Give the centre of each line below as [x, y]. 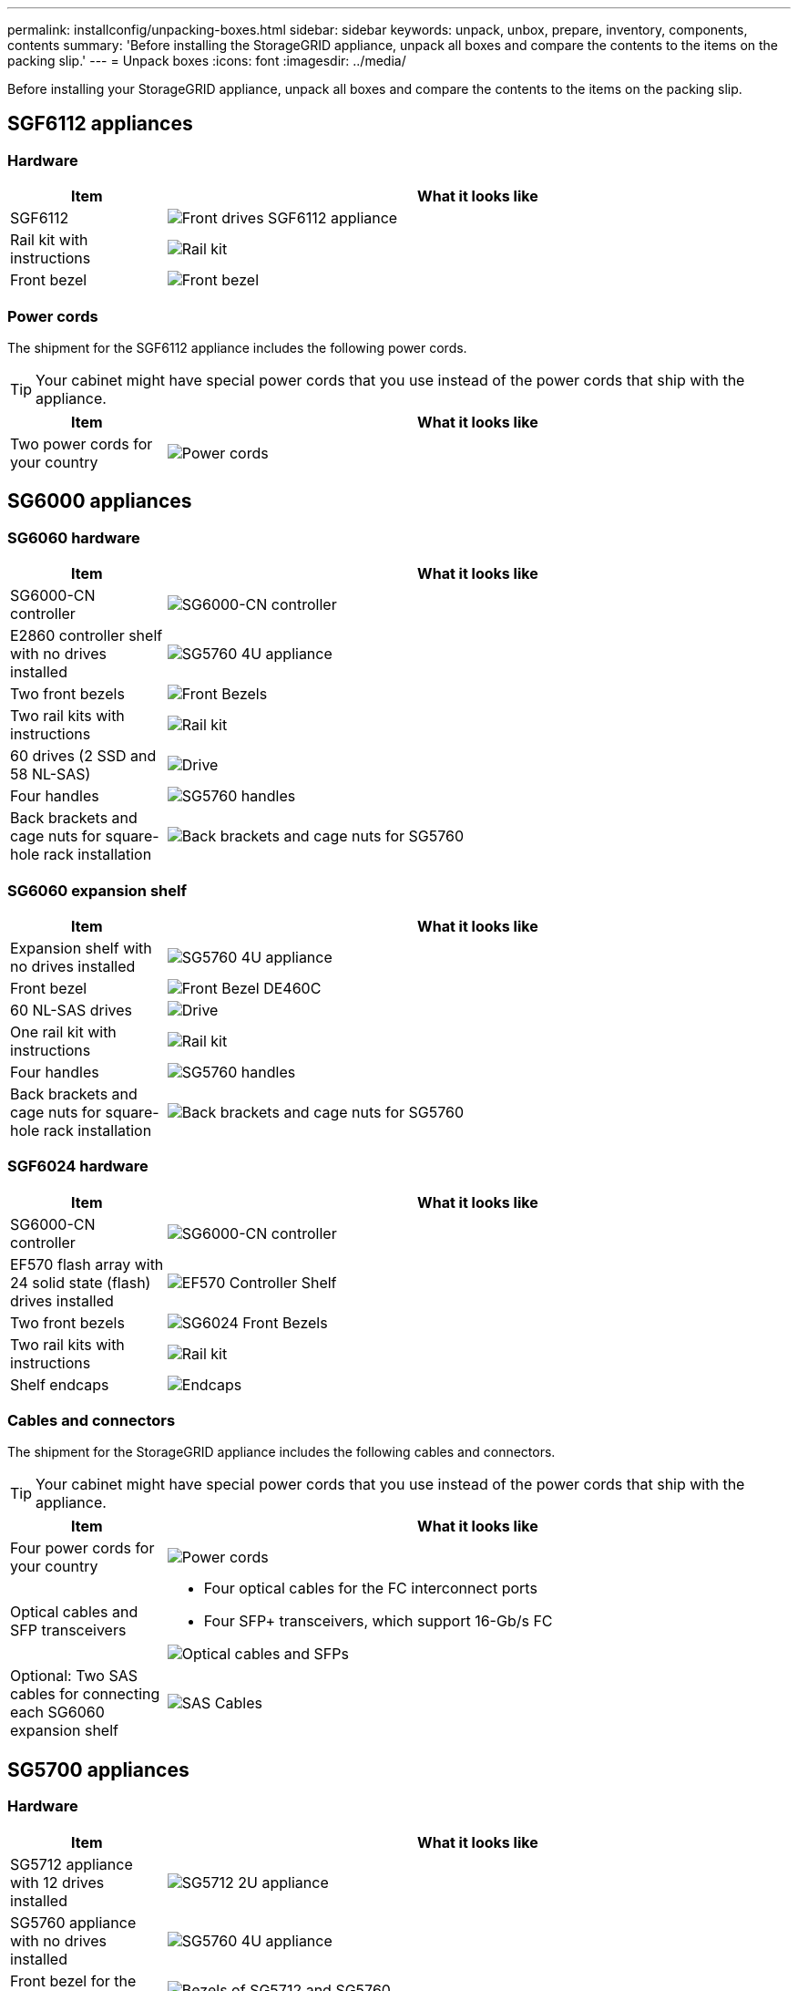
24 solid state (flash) [81, 1282]
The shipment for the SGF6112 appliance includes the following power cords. [237, 347]
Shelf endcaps [60, 1384]
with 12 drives [57, 1882]
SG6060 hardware [74, 537]
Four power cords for [82, 1548]
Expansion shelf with [81, 948]
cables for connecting [85, 1694]
